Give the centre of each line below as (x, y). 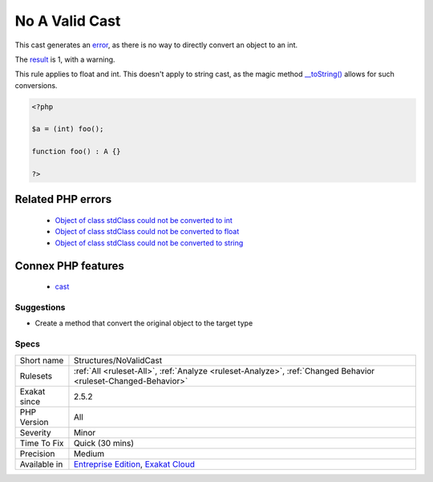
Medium (89, 453)
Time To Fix (42, 443)
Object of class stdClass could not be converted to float (147, 232)
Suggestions (40, 307)
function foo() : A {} (76, 152)
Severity (35, 432)
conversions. (36, 85)
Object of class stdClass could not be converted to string (149, 243)
